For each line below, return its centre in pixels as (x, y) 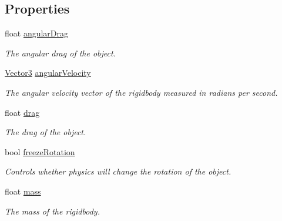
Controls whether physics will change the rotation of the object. (118, 171)
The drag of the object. (46, 132)
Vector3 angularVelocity (48, 73)
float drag (22, 112)
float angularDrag (37, 33)
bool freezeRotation (40, 151)
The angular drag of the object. (60, 53)
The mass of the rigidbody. (52, 211)
